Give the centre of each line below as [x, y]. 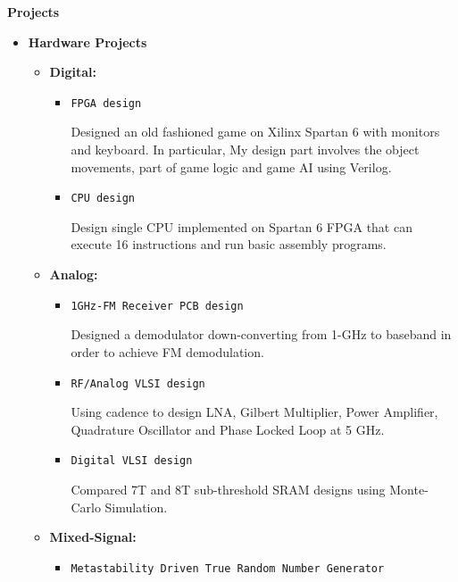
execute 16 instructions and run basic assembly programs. [229, 244]
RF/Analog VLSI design [138, 383]
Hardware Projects [87, 42]
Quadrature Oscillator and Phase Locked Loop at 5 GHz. [228, 429]
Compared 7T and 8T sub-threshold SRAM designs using [228, 489]
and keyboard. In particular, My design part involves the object [245, 150]
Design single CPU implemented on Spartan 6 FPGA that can [241, 226]
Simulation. [136, 507]
